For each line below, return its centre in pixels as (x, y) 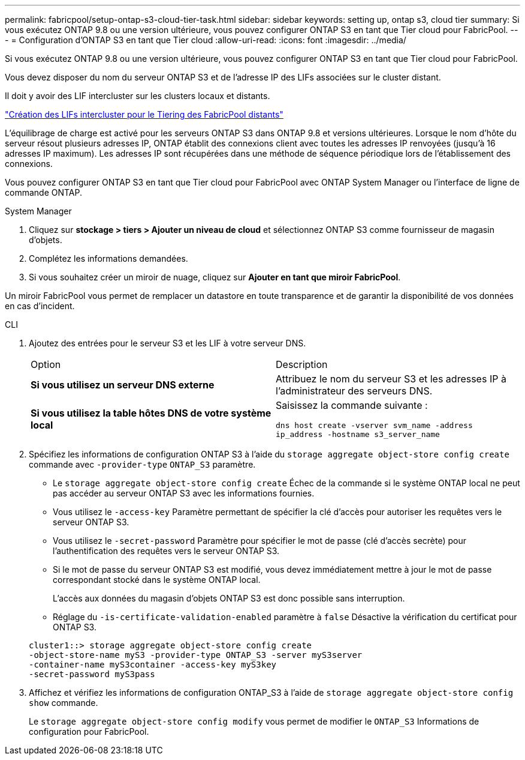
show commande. (64, 703)
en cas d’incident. (40, 306)
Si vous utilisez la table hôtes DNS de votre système (151, 413)
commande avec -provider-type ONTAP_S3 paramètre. (142, 464)
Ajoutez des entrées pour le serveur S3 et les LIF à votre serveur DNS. (168, 343)
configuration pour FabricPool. (89, 731)
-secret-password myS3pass (92, 674)
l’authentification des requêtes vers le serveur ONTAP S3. (166, 551)
